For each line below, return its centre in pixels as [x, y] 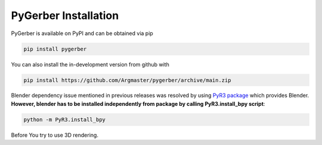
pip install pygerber [55, 49]
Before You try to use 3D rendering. [55, 135]
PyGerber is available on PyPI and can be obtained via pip [82, 33]
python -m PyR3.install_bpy [64, 119]
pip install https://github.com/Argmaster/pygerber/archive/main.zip [127, 80]
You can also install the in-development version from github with [90, 64]
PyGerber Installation [65, 15]
